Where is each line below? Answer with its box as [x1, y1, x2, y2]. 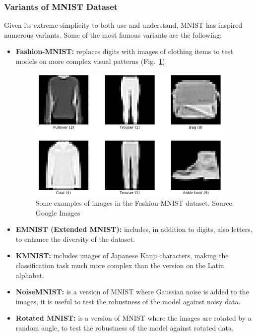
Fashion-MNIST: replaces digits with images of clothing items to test [15, 46, 233, 56]
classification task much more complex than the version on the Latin [15, 260, 224, 271]
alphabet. [15, 270, 44, 280]
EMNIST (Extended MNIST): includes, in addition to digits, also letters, [15, 224, 253, 234]
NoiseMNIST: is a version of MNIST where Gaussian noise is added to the [15, 286, 249, 297]
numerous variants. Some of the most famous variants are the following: [4, 29, 222, 40]
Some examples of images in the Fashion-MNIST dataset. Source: [35, 198, 234, 208]
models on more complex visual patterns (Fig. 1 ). [15, 56, 167, 66]
